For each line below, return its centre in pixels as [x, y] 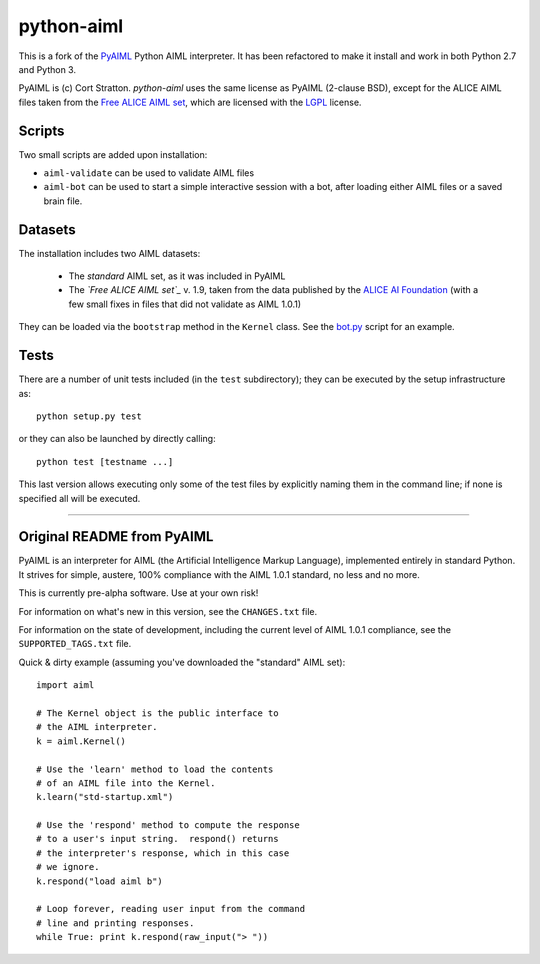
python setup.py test [89, 416]
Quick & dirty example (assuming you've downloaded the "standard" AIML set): [182, 662]
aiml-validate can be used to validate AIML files [149, 173]
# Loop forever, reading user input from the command [170, 909]
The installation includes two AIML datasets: [109, 253]
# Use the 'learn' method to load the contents [155, 769]
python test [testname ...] [105, 461]
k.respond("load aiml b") [100, 881]
